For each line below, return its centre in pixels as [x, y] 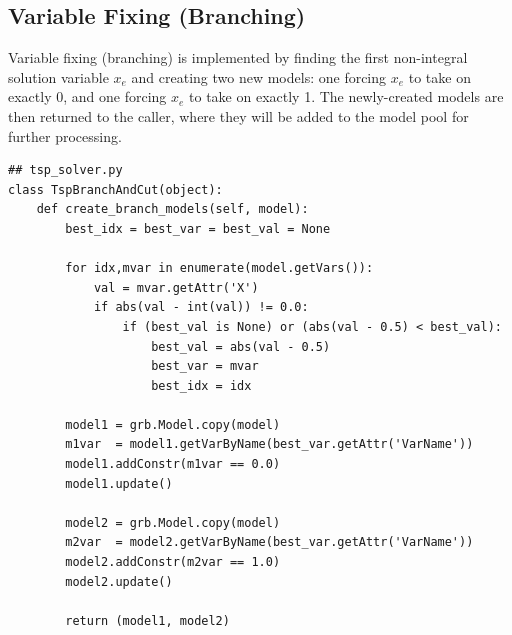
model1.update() [119, 483]
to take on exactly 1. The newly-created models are [346, 96]
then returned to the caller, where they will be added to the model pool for [238, 115]
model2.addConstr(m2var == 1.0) [173, 562]
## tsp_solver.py [65, 170]
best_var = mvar [205, 366]
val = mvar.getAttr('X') [176, 287]
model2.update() [119, 581]
